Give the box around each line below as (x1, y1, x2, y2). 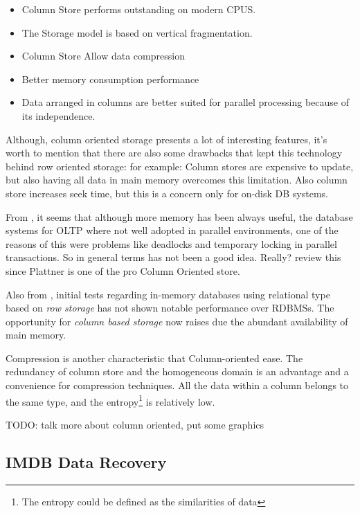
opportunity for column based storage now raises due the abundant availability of (6, 314, 348, 328)
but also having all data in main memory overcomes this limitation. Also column (6, 172, 348, 187)
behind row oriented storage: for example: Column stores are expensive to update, (6, 159, 354, 173)
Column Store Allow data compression (21, 48, 185, 63)
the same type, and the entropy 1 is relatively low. (6, 392, 215, 408)
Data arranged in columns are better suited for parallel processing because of (21, 95, 349, 109)
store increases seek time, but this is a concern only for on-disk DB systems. (6, 186, 328, 200)
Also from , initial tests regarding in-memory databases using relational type (6, 287, 330, 301)
